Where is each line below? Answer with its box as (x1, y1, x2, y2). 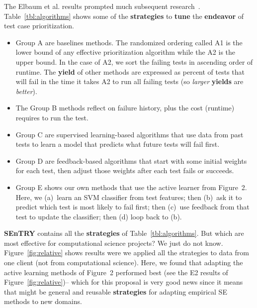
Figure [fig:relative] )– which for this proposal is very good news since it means (4, 277, 243, 287)
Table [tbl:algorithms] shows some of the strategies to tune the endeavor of (4, 10, 244, 21)
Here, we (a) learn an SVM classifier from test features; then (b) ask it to (15, 192, 242, 202)
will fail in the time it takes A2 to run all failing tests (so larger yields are (15, 76, 244, 87)
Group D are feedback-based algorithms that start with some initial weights (15, 155, 247, 166)
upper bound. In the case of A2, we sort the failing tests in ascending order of (15, 56, 253, 67)
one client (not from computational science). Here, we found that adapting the (4, 257, 243, 268)
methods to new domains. (4, 296, 82, 307)
